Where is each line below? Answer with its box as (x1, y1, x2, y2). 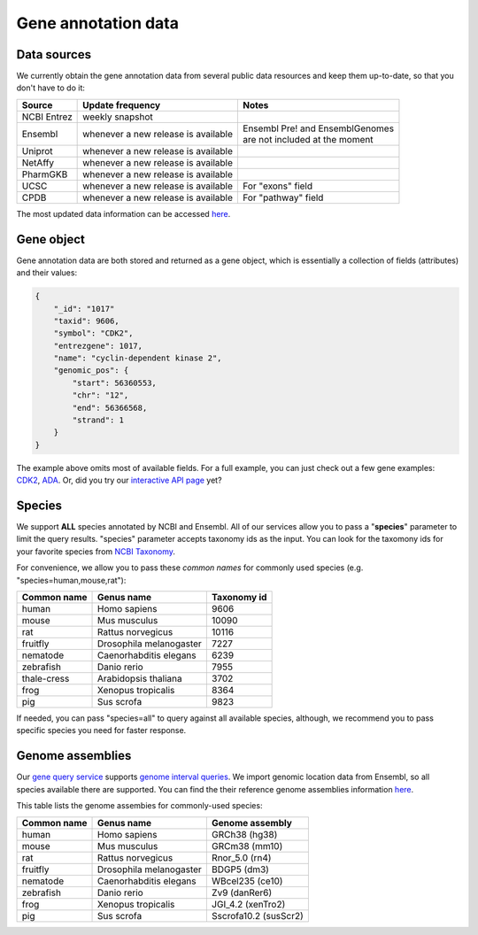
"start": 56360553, (72, 377, 157, 388)
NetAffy (21, 156, 55, 168)
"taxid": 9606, (53, 315, 119, 326)
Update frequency (82, 98, 161, 111)
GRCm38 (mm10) (211, 839, 283, 852)
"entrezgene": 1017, (53, 341, 143, 351)
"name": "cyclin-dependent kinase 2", (53, 353, 222, 363)
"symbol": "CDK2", (53, 328, 134, 338)
